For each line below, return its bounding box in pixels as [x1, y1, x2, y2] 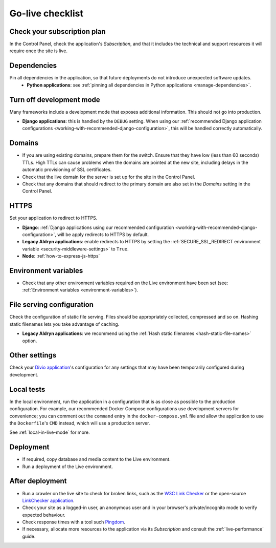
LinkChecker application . [22, 497, 75, 503]
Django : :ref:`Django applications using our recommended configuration [22, 224, 174, 230]
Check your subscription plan [9, 27, 106, 36]
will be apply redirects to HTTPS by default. [57, 231, 149, 238]
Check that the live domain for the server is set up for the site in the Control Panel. [22, 174, 195, 180]
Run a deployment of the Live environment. [22, 463, 113, 470]
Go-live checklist [9, 8, 84, 19]
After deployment [9, 477, 67, 486]
